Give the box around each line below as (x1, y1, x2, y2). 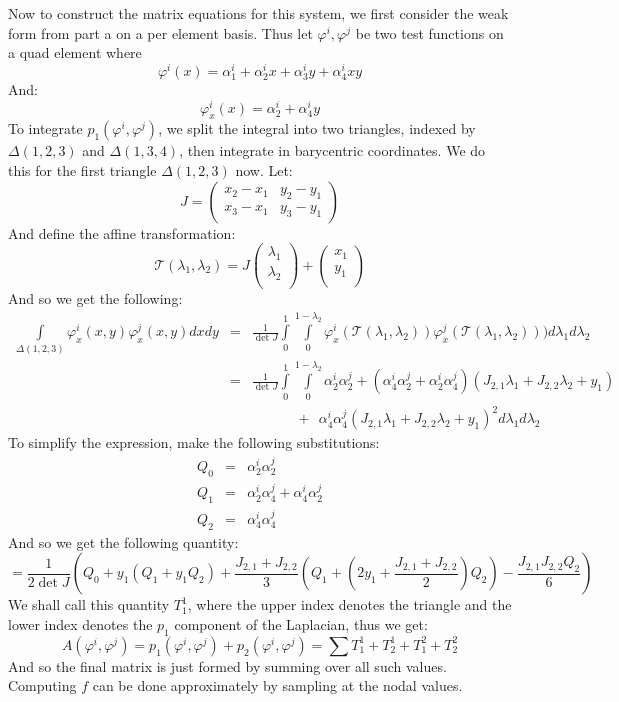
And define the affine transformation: (8, 222, 236, 243)
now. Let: (235, 160, 293, 181)
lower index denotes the (8, 614, 153, 635)
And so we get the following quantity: (8, 531, 239, 552)
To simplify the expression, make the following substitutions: (8, 432, 380, 453)
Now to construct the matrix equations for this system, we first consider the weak (8, 3, 509, 23)
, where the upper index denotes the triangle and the (187, 594, 512, 615)
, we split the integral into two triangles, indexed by (158, 118, 476, 139)
